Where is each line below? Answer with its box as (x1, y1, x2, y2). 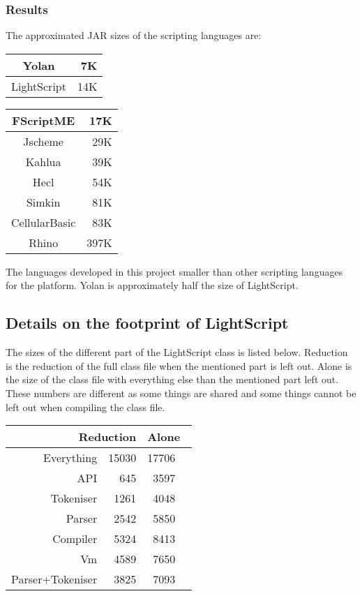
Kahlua (25, 153, 61, 170)
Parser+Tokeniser (11, 571, 98, 588)
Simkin (26, 193, 61, 210)
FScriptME (12, 112, 75, 128)
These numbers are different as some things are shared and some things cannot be (6, 385, 356, 400)
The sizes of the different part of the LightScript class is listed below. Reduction (6, 345, 348, 359)
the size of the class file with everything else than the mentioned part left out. (6, 372, 339, 387)
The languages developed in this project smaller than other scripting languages (6, 264, 343, 278)
